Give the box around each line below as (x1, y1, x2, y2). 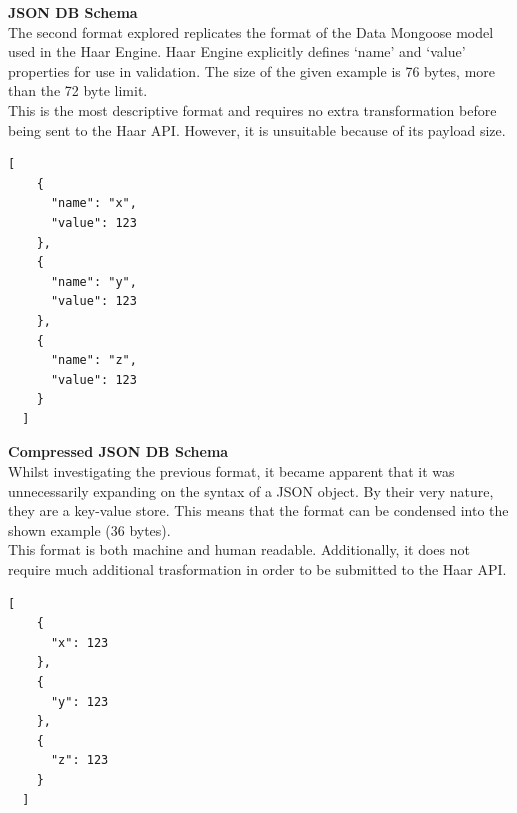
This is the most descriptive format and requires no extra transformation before (8, 99, 497, 120)
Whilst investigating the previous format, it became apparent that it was (8, 461, 455, 482)
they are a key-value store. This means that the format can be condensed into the (8, 500, 509, 521)
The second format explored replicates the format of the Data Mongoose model (8, 21, 494, 42)
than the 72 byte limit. (8, 80, 148, 101)
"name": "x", (50, 196, 137, 211)
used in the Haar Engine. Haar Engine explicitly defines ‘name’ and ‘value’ (8, 41, 466, 62)
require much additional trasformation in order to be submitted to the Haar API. (8, 559, 507, 580)
